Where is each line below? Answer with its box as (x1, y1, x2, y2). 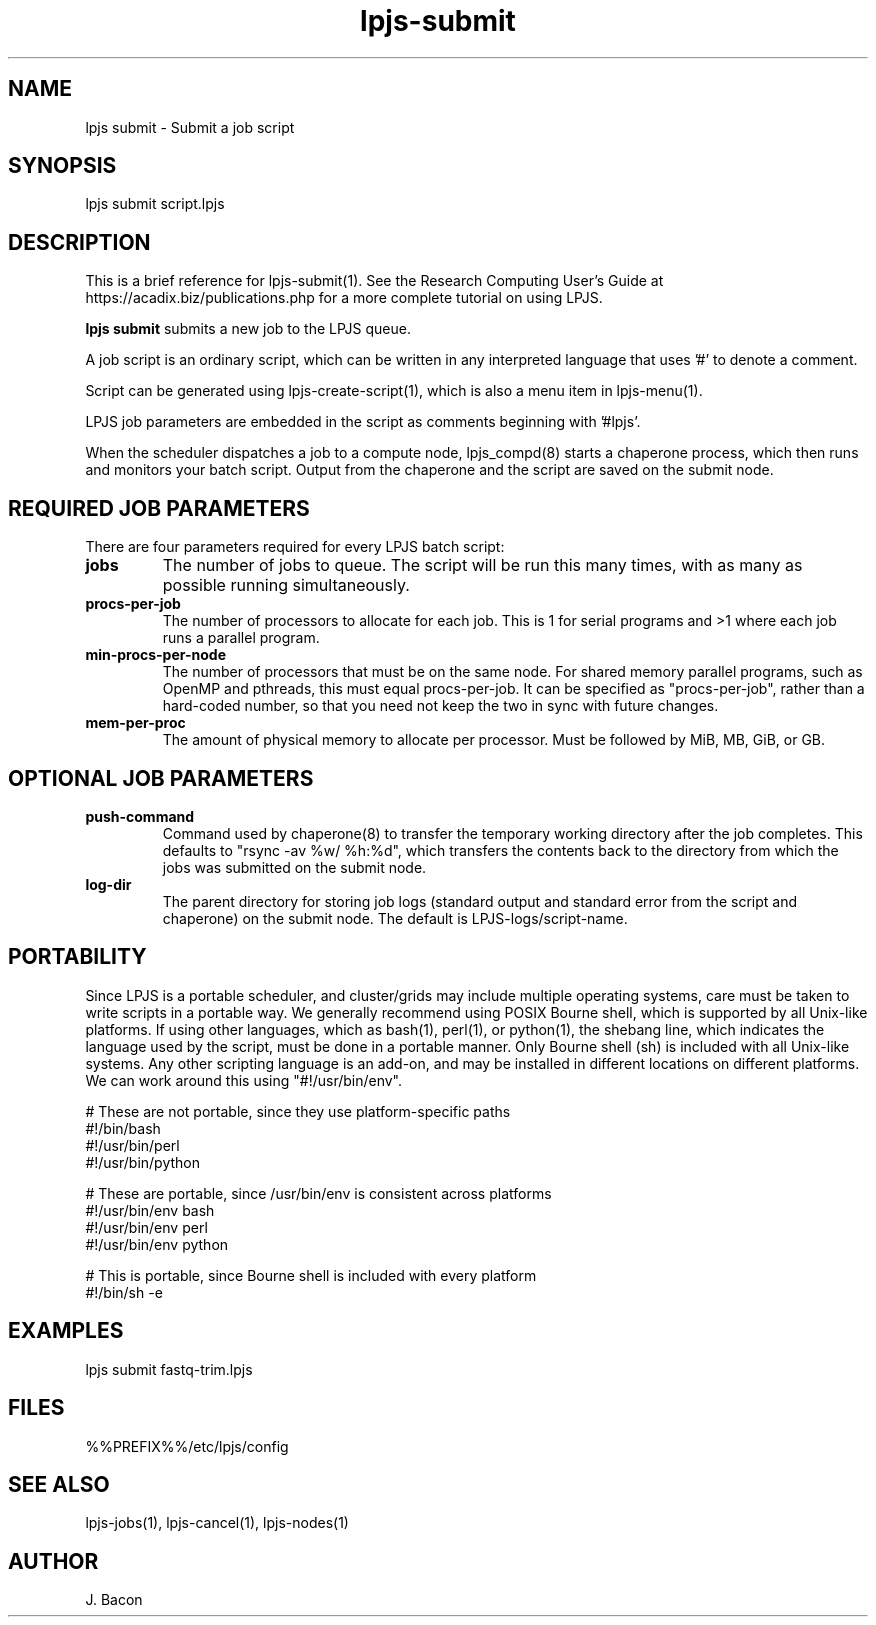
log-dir (85, 875, 132, 893)
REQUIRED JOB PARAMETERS (8, 495, 310, 521)
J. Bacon (85, 1591, 143, 1609)
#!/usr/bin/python (85, 1153, 201, 1171)
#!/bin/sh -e (85, 1283, 163, 1301)
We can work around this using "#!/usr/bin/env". (85, 1071, 403, 1089)
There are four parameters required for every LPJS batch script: (85, 538, 505, 556)
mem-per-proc (85, 714, 186, 732)
